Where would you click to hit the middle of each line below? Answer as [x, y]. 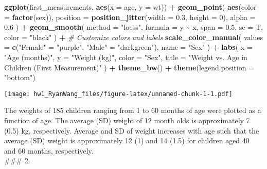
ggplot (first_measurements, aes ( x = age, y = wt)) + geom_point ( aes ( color [130, 7]
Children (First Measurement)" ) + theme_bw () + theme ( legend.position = [129, 67]
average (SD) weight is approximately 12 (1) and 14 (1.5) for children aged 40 [127, 140]
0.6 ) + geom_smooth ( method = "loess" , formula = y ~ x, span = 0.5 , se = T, [133, 27]
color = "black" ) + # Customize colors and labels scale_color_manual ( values [133, 37]
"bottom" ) [20, 77]
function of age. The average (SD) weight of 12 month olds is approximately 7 [127, 120]
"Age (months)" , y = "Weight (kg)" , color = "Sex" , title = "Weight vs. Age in [126, 57]
